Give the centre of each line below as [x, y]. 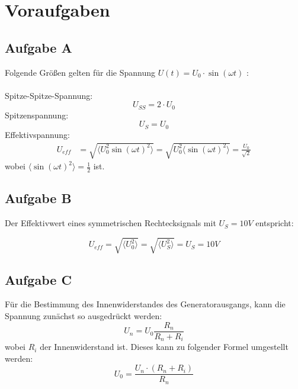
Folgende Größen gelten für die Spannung [80, 72]
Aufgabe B [38, 198]
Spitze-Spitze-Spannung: [49, 95]
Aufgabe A [39, 47]
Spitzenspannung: [37, 115]
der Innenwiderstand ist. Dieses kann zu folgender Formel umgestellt [164, 347]
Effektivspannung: [37, 134]
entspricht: [275, 223]
